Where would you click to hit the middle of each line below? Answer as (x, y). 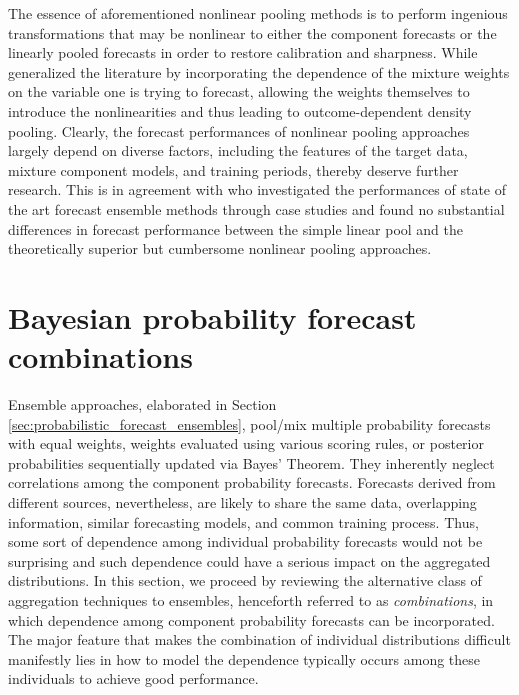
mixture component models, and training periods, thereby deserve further (233, 169)
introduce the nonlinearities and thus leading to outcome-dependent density (240, 110)
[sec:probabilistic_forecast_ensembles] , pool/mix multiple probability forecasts (249, 423)
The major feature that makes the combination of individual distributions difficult (259, 639)
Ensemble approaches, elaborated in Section (142, 404)
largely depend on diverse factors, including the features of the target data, (238, 150)
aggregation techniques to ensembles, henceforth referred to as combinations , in (251, 599)
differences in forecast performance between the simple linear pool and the (236, 228)
